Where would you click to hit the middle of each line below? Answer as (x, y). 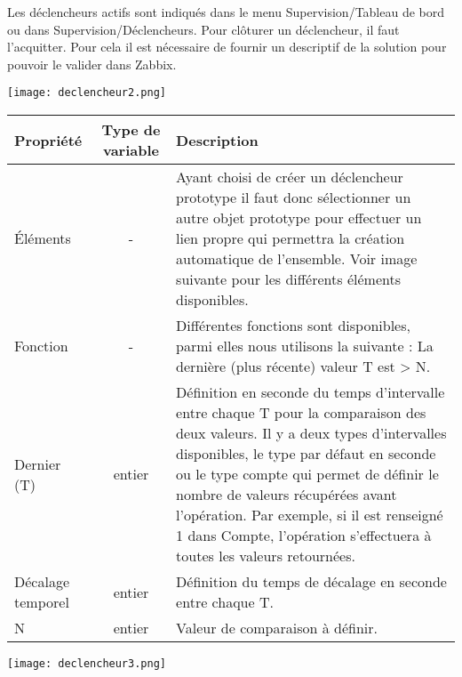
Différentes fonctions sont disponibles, (293, 326)
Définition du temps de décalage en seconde (311, 582)
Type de (131, 130)
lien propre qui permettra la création (291, 238)
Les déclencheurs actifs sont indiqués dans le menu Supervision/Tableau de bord (226, 12)
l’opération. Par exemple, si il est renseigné (310, 515)
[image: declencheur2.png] (87, 93)
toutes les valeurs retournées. (266, 556)
